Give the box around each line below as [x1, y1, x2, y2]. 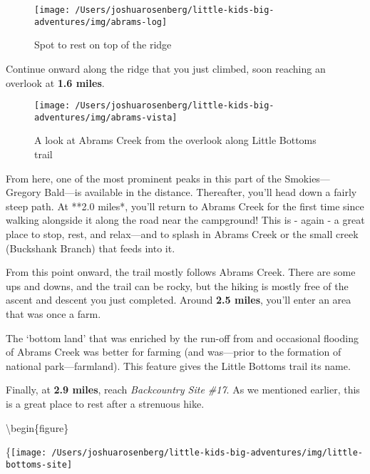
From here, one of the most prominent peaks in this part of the [6, 170, 282, 185]
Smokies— [284, 170, 330, 185]
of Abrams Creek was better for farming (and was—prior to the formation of [6, 344, 341, 359]
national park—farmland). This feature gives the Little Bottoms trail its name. [6, 358, 351, 373]
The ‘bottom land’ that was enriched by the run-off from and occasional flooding [6, 330, 359, 345]
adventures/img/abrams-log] [34, 16, 168, 27]
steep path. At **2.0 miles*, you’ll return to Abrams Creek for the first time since [6, 198, 364, 213]
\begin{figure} [6, 420, 69, 435]
